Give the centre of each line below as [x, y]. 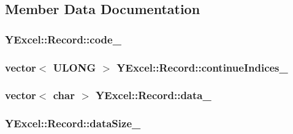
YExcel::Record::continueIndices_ [202, 67]
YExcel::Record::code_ [63, 39]
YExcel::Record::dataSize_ [73, 123]
